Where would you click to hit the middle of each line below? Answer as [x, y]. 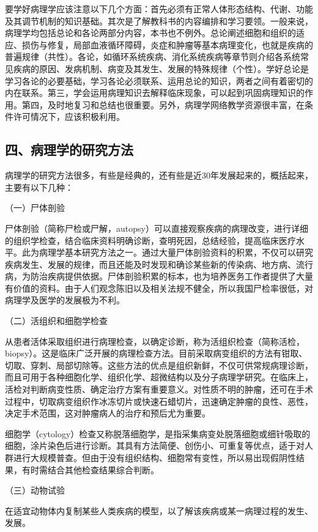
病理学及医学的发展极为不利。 [65, 300]
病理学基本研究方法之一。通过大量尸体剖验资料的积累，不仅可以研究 [176, 252]
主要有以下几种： [39, 187]
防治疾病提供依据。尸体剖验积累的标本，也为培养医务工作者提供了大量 [172, 276]
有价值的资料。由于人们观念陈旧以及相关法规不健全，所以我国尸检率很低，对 [159, 288]
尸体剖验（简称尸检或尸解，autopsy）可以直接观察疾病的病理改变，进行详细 [157, 228]
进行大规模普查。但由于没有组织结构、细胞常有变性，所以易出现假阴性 [154, 458]
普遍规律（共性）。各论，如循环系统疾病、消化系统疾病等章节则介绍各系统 [153, 57]
